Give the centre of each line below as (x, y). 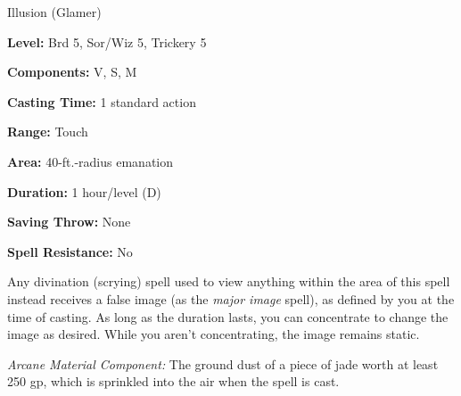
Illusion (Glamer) (54, 12)
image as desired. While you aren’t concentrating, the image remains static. (214, 334)
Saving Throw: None (69, 222)
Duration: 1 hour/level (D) (84, 191)
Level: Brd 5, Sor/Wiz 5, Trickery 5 (107, 41)
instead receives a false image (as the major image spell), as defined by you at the (231, 298)
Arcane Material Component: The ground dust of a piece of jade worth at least (223, 363)
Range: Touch (48, 132)
